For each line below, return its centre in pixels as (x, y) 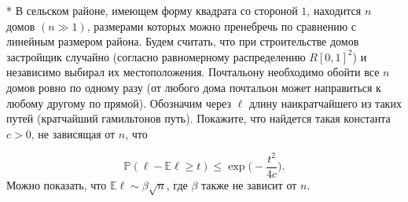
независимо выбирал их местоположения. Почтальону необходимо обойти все (193, 72)
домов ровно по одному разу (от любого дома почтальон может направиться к (194, 87)
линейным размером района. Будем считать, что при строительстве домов (183, 41)
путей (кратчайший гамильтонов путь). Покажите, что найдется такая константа (198, 118)
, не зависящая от (73, 133)
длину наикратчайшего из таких (325, 103)
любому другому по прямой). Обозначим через (119, 103)
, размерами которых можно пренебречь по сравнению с (221, 26)
